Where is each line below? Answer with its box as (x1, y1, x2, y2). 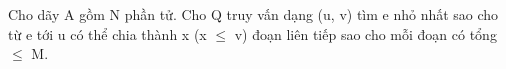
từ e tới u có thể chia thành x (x (8, 23, 207, 44)
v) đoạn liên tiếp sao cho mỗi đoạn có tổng (234, 23, 497, 44)
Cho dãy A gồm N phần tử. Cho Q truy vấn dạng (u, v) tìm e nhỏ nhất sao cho (8, 4, 499, 24)
